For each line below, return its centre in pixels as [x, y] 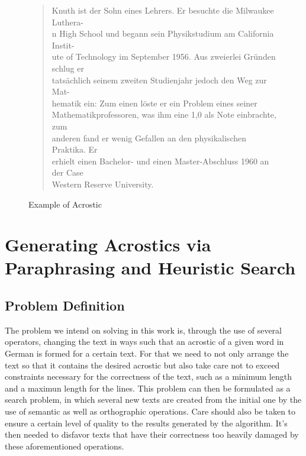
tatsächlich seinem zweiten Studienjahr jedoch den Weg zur [159, 80]
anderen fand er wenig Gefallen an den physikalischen [149, 138]
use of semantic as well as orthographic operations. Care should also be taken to [150, 411]
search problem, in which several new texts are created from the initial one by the [153, 400]
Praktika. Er [75, 149]
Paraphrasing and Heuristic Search [150, 268]
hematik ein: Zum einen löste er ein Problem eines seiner [154, 103]
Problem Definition [65, 305]
